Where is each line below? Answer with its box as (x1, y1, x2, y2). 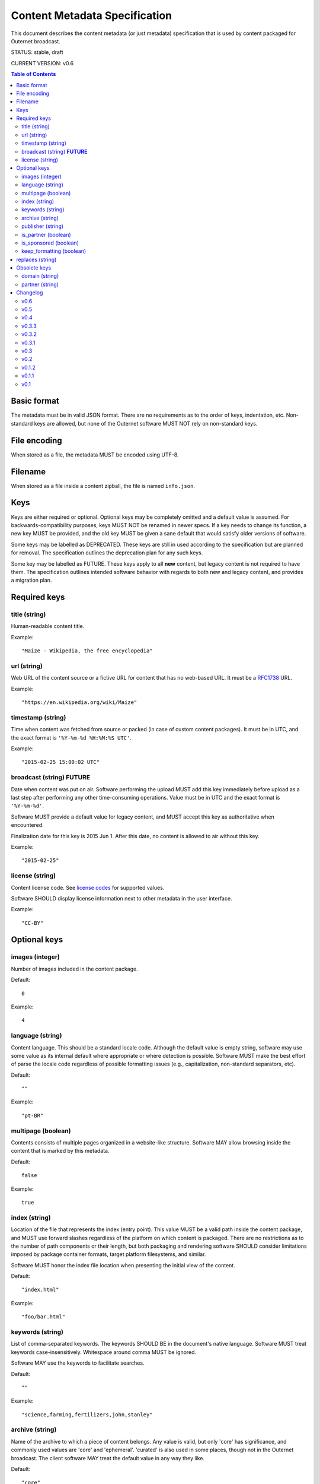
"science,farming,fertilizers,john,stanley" (21, 1411, 153, 1418)
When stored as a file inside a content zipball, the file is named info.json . (11, 482, 196, 489)
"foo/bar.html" (21, 1314, 66, 1320)
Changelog (16, 289, 43, 296)
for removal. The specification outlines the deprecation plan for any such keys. (11, 549, 203, 556)
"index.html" (21, 1286, 59, 1293)
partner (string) (21, 281, 59, 288)
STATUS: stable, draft (11, 49, 63, 56)
